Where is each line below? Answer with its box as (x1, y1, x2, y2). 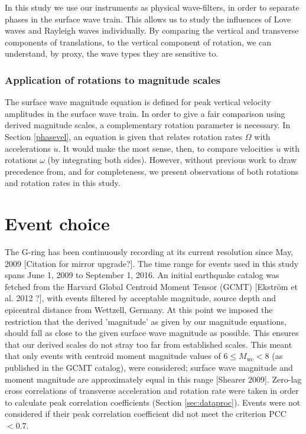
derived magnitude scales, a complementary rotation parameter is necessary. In (5, 119, 291, 131)
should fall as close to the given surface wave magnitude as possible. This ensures (5, 327, 299, 339)
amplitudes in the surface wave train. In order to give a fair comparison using (5, 107, 285, 119)
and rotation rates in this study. (5, 177, 121, 189)
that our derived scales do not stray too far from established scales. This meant (5, 338, 292, 350)
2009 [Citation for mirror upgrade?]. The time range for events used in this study (5, 257, 299, 269)
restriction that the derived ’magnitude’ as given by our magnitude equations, (5, 315, 287, 327)
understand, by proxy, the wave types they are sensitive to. (5, 47, 219, 60)
